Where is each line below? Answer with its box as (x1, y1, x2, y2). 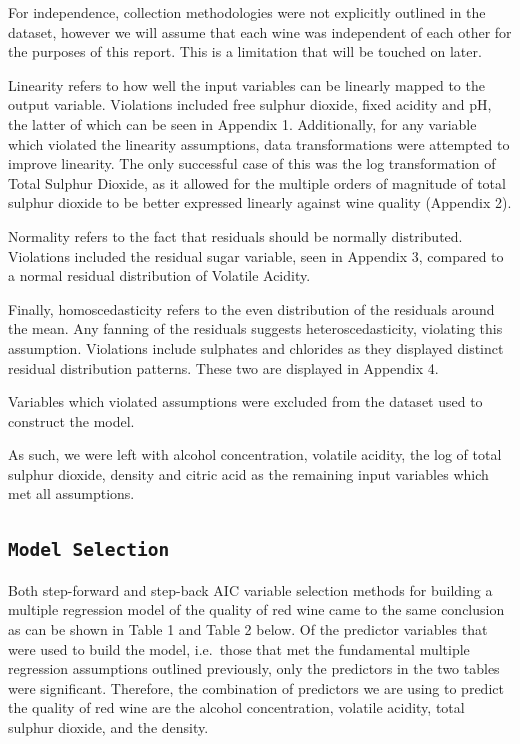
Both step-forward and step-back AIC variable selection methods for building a (8, 579, 493, 600)
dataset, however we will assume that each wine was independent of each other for (8, 21, 512, 42)
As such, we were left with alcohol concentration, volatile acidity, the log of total (8, 444, 502, 465)
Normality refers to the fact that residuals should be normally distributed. (8, 225, 463, 246)
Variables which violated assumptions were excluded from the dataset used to (8, 391, 483, 412)
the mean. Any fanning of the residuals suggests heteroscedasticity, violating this (8, 318, 503, 339)
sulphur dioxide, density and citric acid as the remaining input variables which (8, 463, 489, 484)
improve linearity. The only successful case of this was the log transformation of (8, 153, 496, 174)
